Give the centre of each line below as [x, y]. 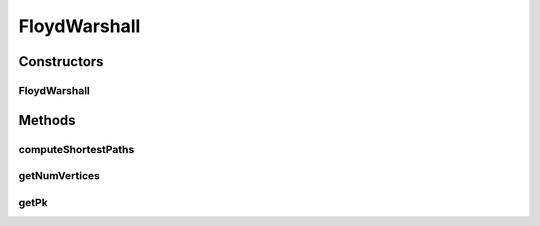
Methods [47, 120]
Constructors [61, 61]
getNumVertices [59, 176]
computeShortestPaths [76, 149]
